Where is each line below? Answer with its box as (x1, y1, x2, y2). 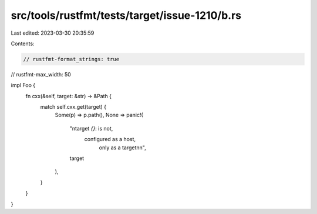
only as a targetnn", (99, 144, 146, 151)
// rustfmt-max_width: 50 (11, 71, 72, 78)
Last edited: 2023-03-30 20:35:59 (11, 29, 95, 36)
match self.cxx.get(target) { (40, 103, 107, 111)
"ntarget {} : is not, (69, 125, 113, 132)
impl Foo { (11, 82, 35, 89)
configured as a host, (84, 136, 136, 143)
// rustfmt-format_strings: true (23, 56, 120, 62)
